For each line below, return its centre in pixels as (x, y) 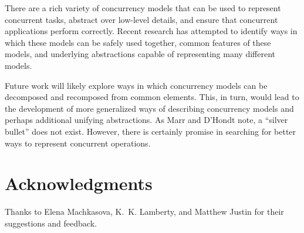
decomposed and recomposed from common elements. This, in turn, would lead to (152, 97)
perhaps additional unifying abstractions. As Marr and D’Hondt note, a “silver (146, 120)
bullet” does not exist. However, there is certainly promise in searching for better (151, 131)
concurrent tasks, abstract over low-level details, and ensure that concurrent (141, 19)
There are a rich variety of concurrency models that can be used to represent (143, 8)
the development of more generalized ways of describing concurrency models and (149, 108)
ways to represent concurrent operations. (78, 143)
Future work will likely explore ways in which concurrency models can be (136, 85)
